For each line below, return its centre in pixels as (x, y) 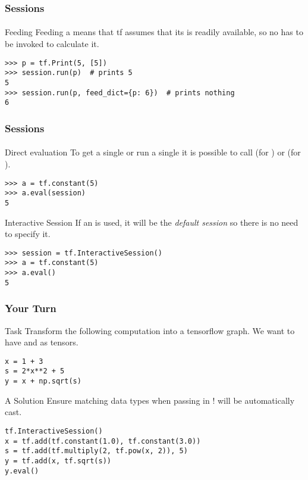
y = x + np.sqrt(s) (43, 381)
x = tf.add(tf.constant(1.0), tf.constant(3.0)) (103, 441)
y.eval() (22, 471)
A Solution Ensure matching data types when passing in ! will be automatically (150, 400)
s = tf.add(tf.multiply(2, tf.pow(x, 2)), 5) (96, 451)
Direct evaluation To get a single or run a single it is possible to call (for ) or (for (153, 152)
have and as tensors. (42, 342)
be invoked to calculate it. (52, 44)
